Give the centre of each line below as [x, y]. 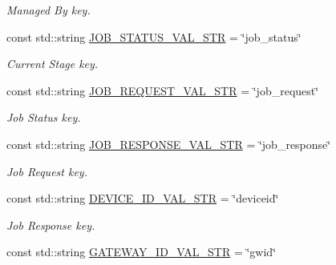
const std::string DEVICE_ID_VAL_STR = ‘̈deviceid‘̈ [143, 198]
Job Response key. [51, 225]
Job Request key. [47, 171]
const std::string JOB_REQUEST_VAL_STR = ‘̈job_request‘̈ [163, 90]
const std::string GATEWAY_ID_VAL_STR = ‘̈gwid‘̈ [142, 252]
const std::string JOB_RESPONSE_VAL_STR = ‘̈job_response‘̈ [169, 144]
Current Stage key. [53, 64]
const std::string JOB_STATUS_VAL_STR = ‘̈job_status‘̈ [154, 36]
